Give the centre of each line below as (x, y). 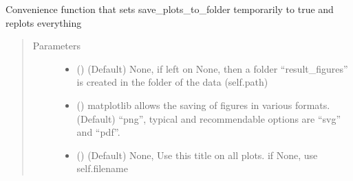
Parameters (56, 46)
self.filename (102, 168)
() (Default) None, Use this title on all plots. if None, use (197, 155)
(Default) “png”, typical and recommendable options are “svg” (209, 118)
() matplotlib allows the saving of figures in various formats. (203, 105)
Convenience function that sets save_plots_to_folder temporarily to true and (170, 9)
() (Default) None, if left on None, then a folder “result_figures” (212, 68)
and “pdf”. (98, 132)
